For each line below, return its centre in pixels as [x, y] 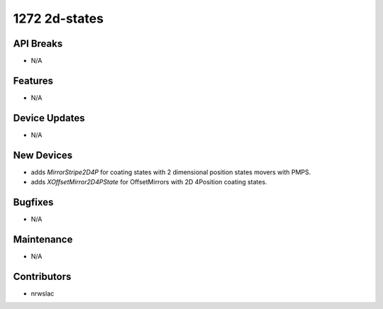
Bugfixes [33, 202]
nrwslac [43, 293]
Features [33, 80]
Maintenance [43, 239]
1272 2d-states [59, 18]
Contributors [42, 276]
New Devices [43, 155]
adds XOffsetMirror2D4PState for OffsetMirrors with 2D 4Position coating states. [149, 182]
